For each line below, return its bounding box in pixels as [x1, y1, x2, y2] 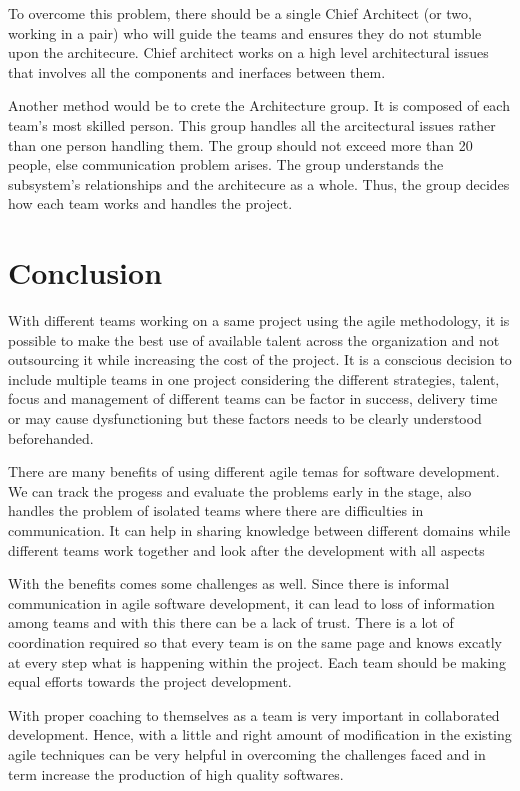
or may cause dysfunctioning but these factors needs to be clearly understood [8, 408, 482, 429]
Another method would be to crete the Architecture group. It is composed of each [8, 95, 510, 116]
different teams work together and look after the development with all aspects [8, 539, 485, 560]
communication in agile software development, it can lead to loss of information [8, 592, 495, 613]
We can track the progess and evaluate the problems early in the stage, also [8, 480, 472, 501]
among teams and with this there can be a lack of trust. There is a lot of [8, 612, 454, 633]
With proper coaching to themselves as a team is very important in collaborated [8, 704, 500, 725]
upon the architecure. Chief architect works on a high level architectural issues [8, 42, 489, 63]
